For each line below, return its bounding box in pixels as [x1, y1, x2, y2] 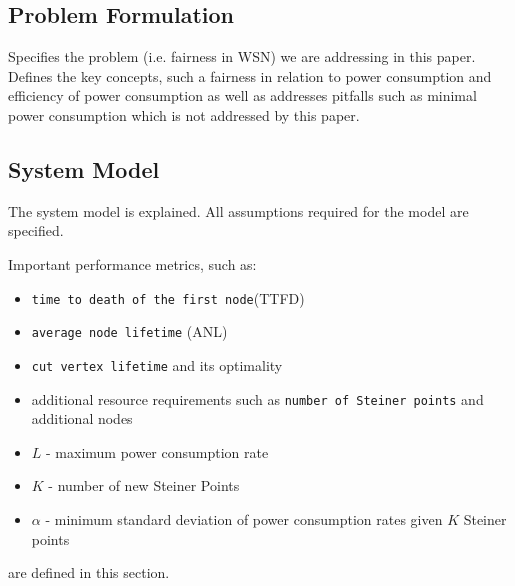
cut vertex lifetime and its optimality [31, 354, 283, 375]
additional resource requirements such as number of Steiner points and [31, 388, 484, 409]
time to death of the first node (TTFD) [31, 287, 305, 308]
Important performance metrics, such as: [8, 253, 257, 274]
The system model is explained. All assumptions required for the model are [8, 200, 469, 221]
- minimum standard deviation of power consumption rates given [45, 508, 443, 529]
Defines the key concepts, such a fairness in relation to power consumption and [8, 65, 492, 86]
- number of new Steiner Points [48, 475, 240, 496]
